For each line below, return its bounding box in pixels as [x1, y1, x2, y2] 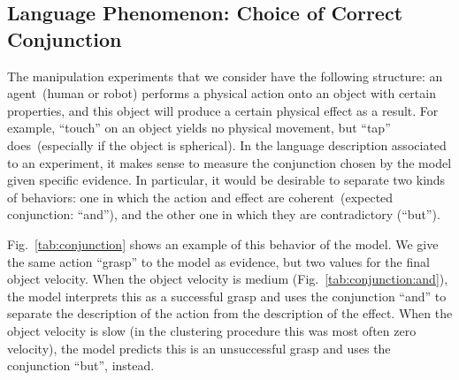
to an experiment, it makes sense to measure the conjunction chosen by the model [7, 153, 452, 171]
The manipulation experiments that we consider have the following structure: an [7, 66, 443, 85]
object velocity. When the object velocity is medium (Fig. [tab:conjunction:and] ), [7, 270, 448, 288]
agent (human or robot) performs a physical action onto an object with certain [7, 84, 436, 103]
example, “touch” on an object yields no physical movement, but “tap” [7, 118, 391, 137]
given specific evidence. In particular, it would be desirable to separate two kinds [7, 171, 446, 189]
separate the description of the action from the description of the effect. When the [7, 304, 453, 323]
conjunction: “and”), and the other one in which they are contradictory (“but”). [7, 205, 440, 224]
